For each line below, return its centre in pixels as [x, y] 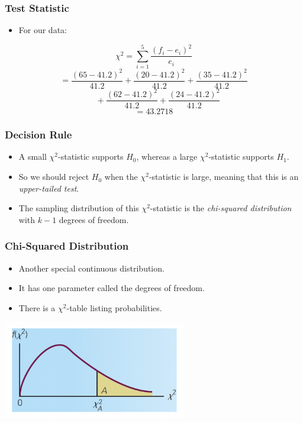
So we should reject [54, 177]
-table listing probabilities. [114, 307]
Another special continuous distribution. [91, 268]
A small [33, 156]
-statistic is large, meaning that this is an [224, 177]
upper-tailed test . [49, 188]
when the [121, 177]
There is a [37, 307]
